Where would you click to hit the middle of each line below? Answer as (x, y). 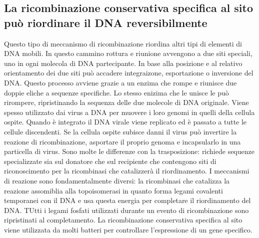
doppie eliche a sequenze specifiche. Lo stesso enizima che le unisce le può (116, 92)
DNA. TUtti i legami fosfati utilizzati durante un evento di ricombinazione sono (126, 210)
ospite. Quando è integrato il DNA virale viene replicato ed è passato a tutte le (125, 122)
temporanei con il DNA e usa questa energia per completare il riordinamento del (127, 200)
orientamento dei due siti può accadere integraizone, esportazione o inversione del (129, 73)
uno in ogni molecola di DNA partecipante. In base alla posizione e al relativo (123, 63)
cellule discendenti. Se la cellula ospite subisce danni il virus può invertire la (120, 131)
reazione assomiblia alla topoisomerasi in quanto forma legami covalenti (113, 190)
